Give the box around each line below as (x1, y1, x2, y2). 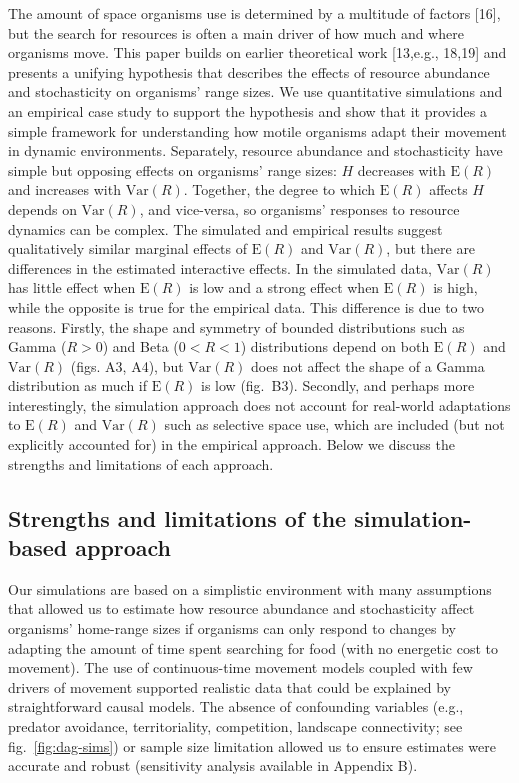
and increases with (8, 179, 121, 200)
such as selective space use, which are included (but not (164, 414, 505, 435)
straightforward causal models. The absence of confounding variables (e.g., (8, 696, 464, 717)
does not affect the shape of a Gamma (251, 355, 485, 376)
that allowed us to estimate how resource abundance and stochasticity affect (8, 598, 475, 619)
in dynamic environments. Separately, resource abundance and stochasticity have (8, 140, 503, 161)
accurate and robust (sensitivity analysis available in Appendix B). (8, 755, 418, 776)
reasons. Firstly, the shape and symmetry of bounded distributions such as (8, 316, 465, 337)
